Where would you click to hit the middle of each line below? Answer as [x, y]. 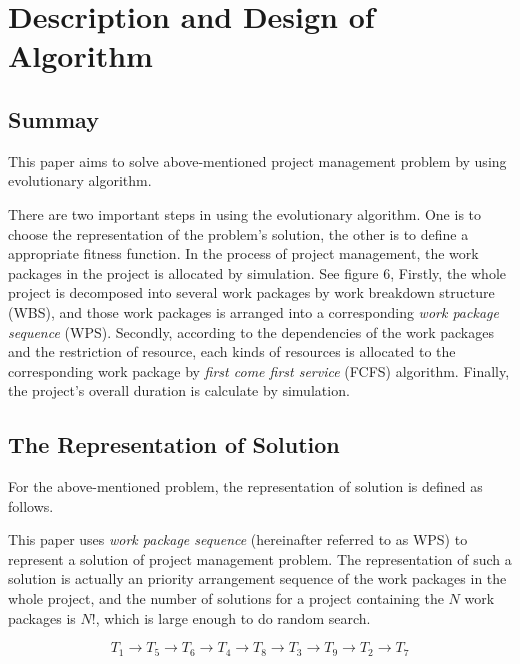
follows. [31, 505]
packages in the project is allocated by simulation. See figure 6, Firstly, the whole [257, 272]
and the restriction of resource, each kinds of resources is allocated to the [232, 351]
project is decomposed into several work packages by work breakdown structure [251, 292]
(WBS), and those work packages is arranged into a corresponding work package [253, 311]
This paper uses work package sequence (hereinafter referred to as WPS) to [238, 539]
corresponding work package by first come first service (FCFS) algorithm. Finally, [259, 370]
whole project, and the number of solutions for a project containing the [226, 598]
